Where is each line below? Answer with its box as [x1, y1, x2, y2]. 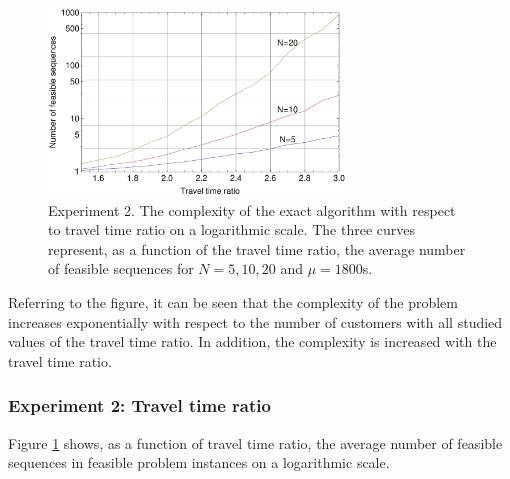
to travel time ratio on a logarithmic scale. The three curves [48, 219, 416, 240]
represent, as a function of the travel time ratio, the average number [48, 238, 466, 259]
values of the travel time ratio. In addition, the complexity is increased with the [8, 331, 497, 352]
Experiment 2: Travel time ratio [8, 393, 271, 418]
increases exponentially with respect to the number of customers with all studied [8, 311, 503, 332]
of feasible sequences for [48, 258, 194, 279]
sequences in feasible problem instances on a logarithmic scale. [8, 452, 390, 473]
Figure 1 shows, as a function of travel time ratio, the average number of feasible [8, 432, 503, 453]
